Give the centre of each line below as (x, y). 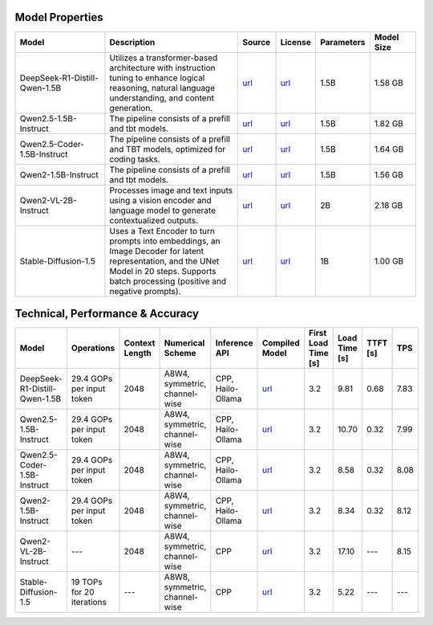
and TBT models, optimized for (168, 149)
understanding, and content (162, 98)
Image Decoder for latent (157, 251)
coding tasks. (135, 159)
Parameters (342, 42)
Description (132, 42)
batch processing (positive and (168, 281)
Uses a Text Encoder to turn (162, 231)
